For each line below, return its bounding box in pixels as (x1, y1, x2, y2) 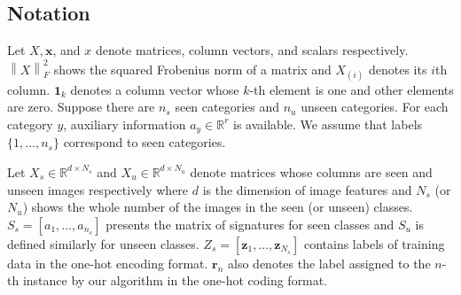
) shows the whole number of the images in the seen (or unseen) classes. (22, 198, 413, 216)
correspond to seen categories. (63, 133, 226, 151)
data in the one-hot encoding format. (7, 253, 208, 272)
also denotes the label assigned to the (228, 253, 431, 272)
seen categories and (175, 97, 280, 116)
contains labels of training (303, 234, 445, 252)
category (7, 114, 53, 133)
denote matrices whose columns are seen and (190, 162, 433, 181)
